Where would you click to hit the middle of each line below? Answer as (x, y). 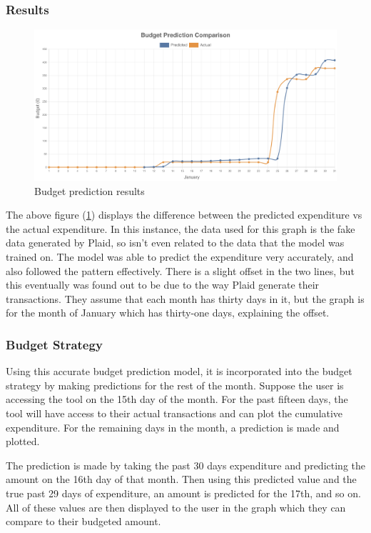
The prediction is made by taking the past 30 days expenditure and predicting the (185, 465)
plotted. (23, 441)
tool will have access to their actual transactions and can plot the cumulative (174, 413)
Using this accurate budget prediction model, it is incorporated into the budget (179, 371)
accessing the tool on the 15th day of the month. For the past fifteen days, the (177, 399)
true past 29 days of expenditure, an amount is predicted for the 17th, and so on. (183, 493)
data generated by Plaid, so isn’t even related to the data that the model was (175, 243)
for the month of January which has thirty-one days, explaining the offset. (168, 313)
